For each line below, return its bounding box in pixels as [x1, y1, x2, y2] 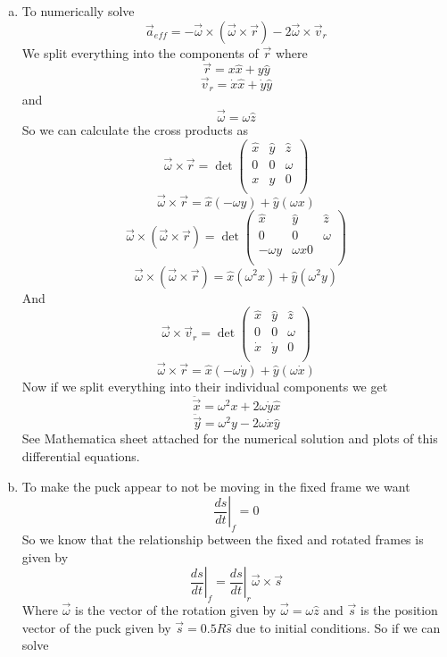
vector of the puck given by [21, 618, 171, 636]
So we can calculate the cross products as [21, 120, 248, 139]
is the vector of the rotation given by [75, 600, 277, 619]
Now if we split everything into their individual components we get [21, 376, 388, 395]
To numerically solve [21, 2, 135, 20]
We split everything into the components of [21, 43, 259, 62]
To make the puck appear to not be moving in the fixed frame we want [21, 476, 410, 495]
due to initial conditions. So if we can [236, 618, 441, 636]
